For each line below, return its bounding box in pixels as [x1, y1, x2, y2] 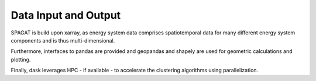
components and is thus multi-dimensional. [11, 37, 115, 44]
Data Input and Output [11, 9, 121, 22]
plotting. [11, 56, 31, 63]
